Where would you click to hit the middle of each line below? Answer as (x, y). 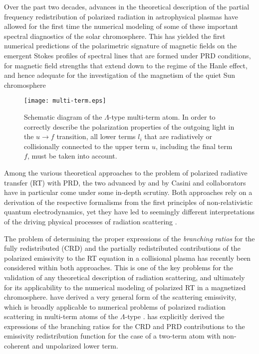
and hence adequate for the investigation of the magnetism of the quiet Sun (120, 75)
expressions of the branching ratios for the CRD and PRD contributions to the (125, 326)
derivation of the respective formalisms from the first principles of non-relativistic (129, 202)
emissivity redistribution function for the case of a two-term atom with (112, 336)
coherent (17, 346)
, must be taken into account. (72, 156)
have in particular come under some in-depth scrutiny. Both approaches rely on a (128, 192)
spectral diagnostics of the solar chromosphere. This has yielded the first (115, 36)
